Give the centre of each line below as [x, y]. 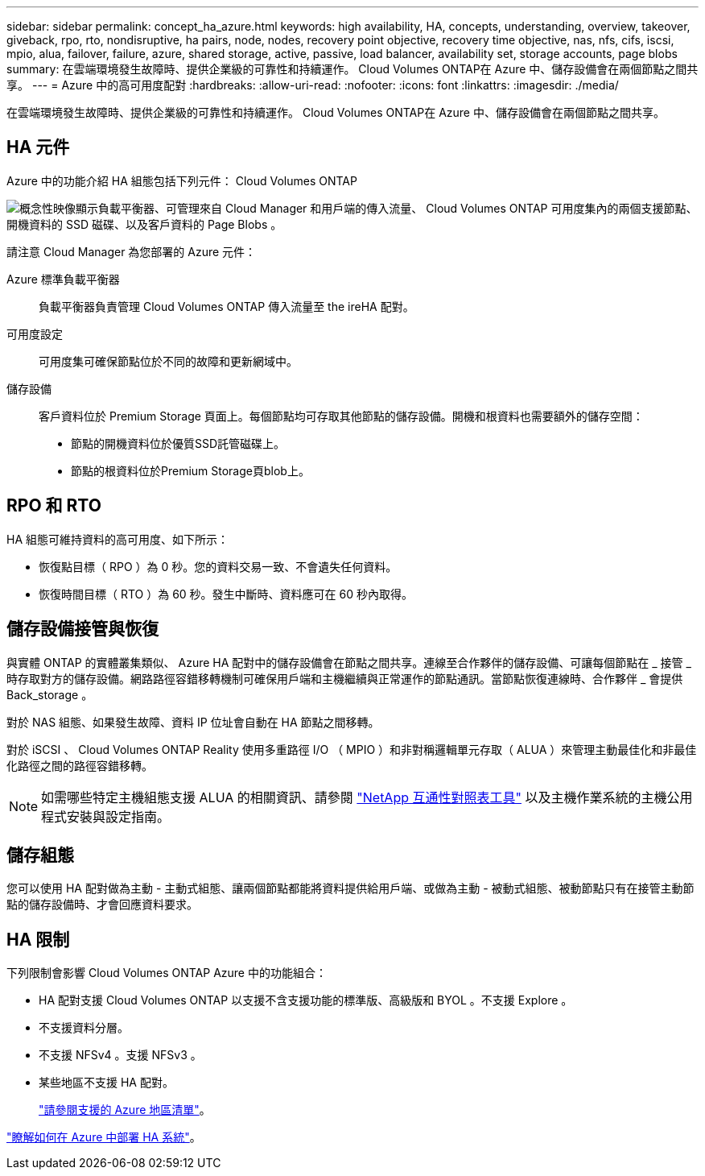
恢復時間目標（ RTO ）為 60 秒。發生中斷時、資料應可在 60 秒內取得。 [226, 594]
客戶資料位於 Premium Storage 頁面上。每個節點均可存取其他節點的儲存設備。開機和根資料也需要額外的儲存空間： [341, 416]
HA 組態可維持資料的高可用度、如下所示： [117, 539]
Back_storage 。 [50, 694]
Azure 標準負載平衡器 [63, 279]
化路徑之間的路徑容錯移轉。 [80, 765]
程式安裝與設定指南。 [106, 816]
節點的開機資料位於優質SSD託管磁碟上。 [178, 443]
